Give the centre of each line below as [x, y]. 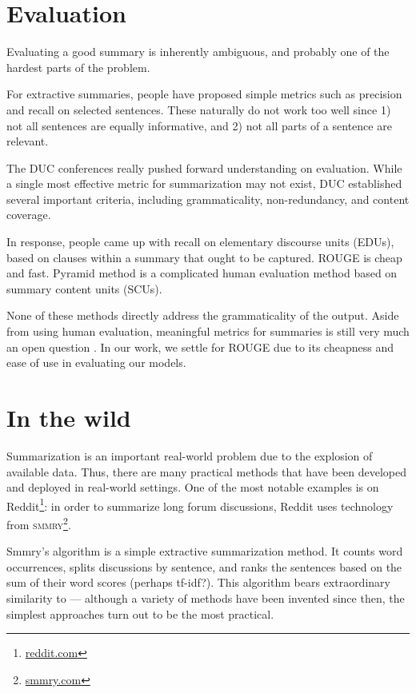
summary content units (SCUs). [84, 288]
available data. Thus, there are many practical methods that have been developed [206, 471]
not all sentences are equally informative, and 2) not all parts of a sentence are [199, 125]
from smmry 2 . [39, 523]
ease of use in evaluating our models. [96, 362]
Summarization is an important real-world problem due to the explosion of [190, 455]
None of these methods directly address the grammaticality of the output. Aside [203, 315]
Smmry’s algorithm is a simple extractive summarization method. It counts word [205, 551]
